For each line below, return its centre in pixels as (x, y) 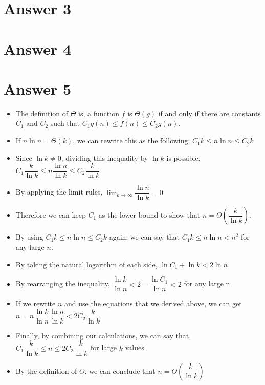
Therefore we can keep (51, 215)
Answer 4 (38, 48)
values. (136, 347)
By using (29, 237)
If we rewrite (36, 303)
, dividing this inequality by (105, 157)
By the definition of (46, 370)
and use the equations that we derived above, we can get (153, 303)
